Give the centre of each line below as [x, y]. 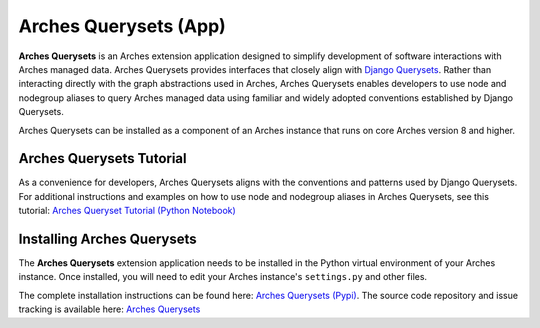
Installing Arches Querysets [107, 239]
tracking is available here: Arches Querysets [109, 309]
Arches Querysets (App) [122, 26]
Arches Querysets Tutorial [102, 158]
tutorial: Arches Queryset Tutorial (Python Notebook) [127, 211]
